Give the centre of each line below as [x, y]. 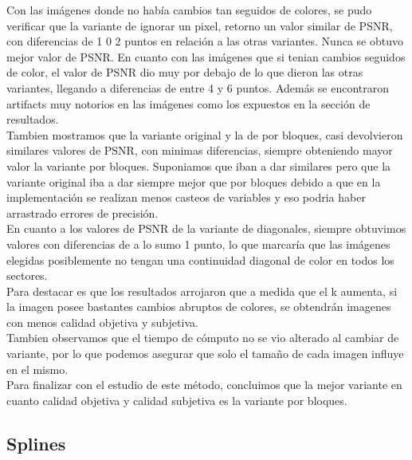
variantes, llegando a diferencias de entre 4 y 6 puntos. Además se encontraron [198, 87]
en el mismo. [37, 369]
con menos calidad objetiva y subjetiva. [102, 322]
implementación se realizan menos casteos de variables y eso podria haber [186, 197]
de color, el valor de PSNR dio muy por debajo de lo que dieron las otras [185, 72]
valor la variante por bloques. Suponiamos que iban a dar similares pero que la [199, 165]
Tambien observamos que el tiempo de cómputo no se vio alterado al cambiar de [203, 338]
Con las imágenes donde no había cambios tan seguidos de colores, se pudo [189, 10]
